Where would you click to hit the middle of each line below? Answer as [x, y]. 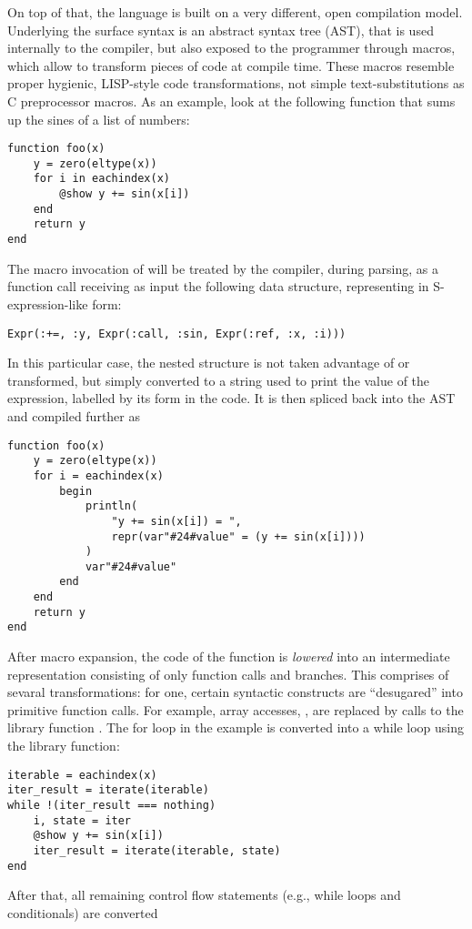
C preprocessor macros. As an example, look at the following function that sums [231, 101]
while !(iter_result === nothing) [112, 805]
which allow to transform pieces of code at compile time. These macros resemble [231, 65]
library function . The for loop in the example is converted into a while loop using [236, 727]
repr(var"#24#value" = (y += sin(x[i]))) [238, 536]
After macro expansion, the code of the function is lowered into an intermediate [229, 656]
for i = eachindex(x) [98, 475]
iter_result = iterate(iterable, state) [157, 850]
